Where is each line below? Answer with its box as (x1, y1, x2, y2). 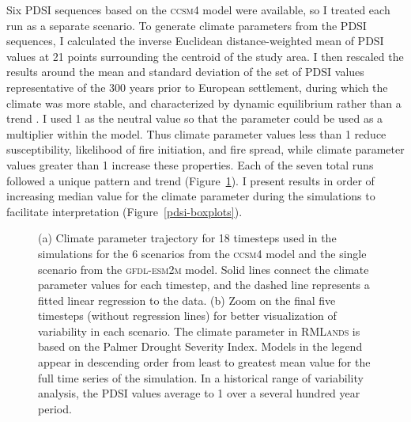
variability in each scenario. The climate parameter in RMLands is (38, 322, 360, 339)
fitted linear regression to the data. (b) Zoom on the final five (38, 291, 336, 308)
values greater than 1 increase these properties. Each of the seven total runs (6, 156, 374, 173)
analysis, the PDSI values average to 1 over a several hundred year (38, 385, 360, 401)
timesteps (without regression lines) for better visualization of (38, 307, 337, 324)
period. (38, 400, 72, 416)
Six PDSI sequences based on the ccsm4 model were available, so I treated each (6, 2, 390, 17)
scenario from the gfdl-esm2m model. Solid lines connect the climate (38, 260, 369, 277)
